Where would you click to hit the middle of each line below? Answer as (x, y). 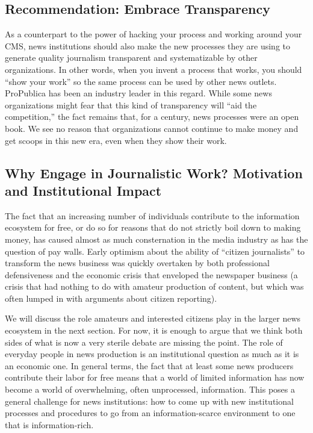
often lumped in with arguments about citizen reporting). (111, 298)
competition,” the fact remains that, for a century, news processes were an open (152, 117)
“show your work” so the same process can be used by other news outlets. (141, 81)
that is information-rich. (49, 424)
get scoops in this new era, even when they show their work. (116, 140)
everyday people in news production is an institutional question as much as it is (152, 354)
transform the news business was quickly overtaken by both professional (137, 263)
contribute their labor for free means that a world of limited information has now (155, 377)
